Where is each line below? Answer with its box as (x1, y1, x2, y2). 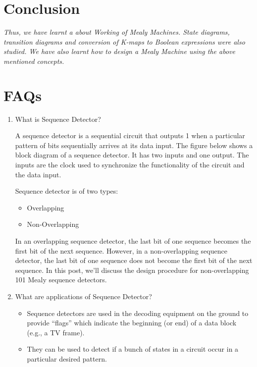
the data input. (15, 169, 61, 179)
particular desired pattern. (27, 353, 107, 364)
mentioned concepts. (3, 55, 64, 66)
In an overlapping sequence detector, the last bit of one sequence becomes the (15, 235, 251, 246)
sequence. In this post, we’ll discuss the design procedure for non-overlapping (15, 264, 249, 275)
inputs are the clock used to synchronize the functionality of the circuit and (15, 159, 245, 169)
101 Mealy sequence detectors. (15, 274, 107, 285)
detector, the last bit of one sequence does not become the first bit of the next (15, 255, 253, 265)
